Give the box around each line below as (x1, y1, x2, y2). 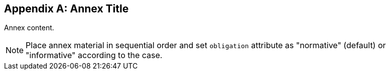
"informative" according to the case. (26, 50, 163, 61)
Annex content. (4, 23, 54, 32)
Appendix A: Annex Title (4, 2, 129, 15)
